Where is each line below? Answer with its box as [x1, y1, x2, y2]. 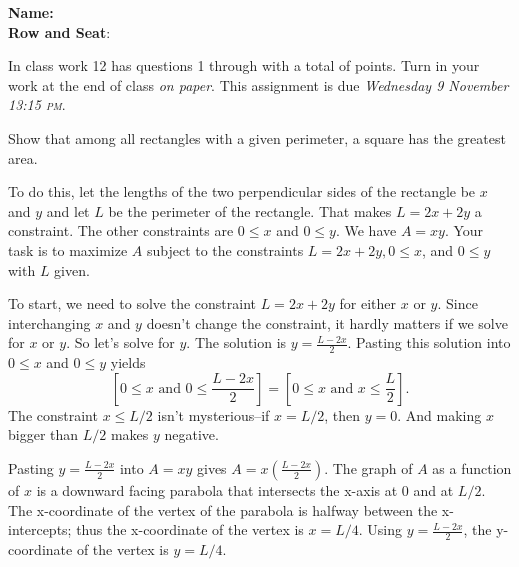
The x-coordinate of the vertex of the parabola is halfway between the [8, 499, 438, 520]
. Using [358, 519, 403, 540]
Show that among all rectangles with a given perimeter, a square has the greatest [8, 127, 506, 148]
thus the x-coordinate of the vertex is [76, 519, 304, 540]
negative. [164, 424, 219, 445]
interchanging [8, 312, 91, 333]
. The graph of [324, 457, 413, 478]
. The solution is [186, 332, 287, 353]
